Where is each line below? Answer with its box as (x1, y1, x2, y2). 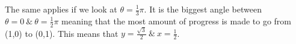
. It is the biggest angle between (144, 3, 262, 15)
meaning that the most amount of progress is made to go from (61, 14, 292, 27)
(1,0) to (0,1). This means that (5, 27, 119, 39)
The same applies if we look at (5, 3, 117, 15)
